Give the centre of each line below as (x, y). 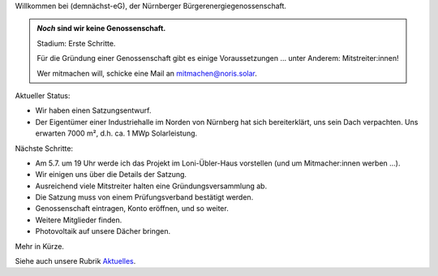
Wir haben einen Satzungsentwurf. (93, 110)
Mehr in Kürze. (40, 246)
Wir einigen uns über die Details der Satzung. (111, 175)
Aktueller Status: (43, 95)
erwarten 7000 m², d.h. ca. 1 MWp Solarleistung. (116, 133)
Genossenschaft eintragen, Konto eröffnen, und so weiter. (132, 209)
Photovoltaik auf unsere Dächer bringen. (103, 231)
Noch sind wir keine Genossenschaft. (101, 28)
